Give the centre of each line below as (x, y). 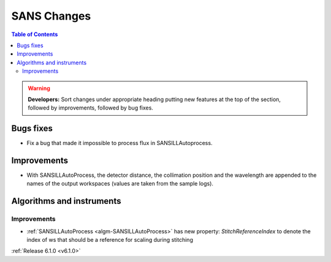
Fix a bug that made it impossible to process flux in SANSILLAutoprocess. (120, 143)
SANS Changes (51, 16)
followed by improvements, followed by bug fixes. (90, 108)
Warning (39, 88)
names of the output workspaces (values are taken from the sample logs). (120, 184)
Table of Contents (35, 34)
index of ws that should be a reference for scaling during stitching (110, 240)
